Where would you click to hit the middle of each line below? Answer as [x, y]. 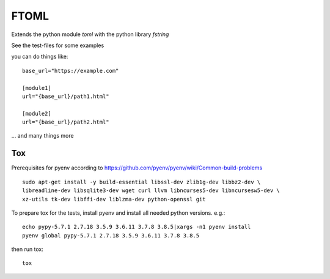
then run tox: [28, 249]
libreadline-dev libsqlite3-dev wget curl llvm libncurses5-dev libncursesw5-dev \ [151, 191]
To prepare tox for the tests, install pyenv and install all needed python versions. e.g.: [118, 213]
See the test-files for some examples [58, 45]
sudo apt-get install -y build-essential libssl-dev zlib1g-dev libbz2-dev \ [141, 182]
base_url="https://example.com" [71, 71]
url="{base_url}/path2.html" [66, 122]
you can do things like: [40, 57]
